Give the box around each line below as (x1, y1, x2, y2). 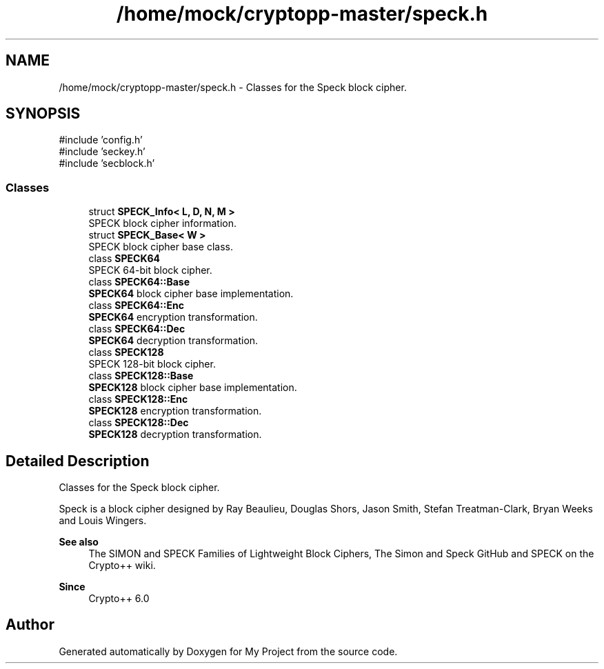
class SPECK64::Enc (88, 299, 184, 312)
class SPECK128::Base (88, 370, 194, 382)
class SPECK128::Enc (88, 393, 188, 406)
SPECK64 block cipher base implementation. (88, 288, 294, 300)
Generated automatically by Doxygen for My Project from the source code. (59, 645, 398, 657)
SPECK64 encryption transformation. (88, 311, 258, 323)
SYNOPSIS (6, 105, 81, 123)
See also (59, 536, 99, 548)
